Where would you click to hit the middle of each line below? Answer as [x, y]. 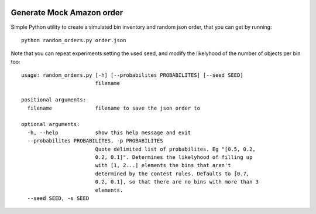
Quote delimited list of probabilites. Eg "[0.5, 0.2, [175, 149]
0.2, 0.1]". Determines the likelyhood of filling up [174, 157]
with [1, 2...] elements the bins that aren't [163, 165]
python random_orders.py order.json [74, 40]
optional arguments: [51, 124]
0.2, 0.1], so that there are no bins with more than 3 [177, 182]
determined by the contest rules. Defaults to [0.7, [172, 174]
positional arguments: [54, 100]
